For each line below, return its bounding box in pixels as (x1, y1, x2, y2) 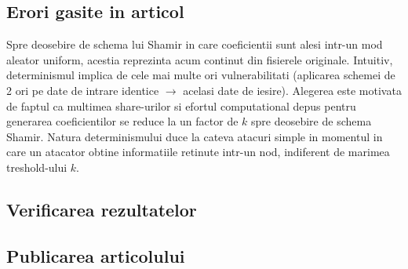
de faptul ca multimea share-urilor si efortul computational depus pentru (6, 97, 356, 114)
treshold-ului (6, 158, 67, 175)
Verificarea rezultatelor (6, 197, 197, 221)
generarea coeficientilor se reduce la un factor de (6, 113, 239, 129)
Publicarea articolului (6, 243, 185, 267)
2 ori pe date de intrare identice (6, 82, 159, 98)
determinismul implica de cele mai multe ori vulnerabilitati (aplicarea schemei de (6, 67, 395, 83)
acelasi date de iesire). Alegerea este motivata (183, 82, 402, 98)
